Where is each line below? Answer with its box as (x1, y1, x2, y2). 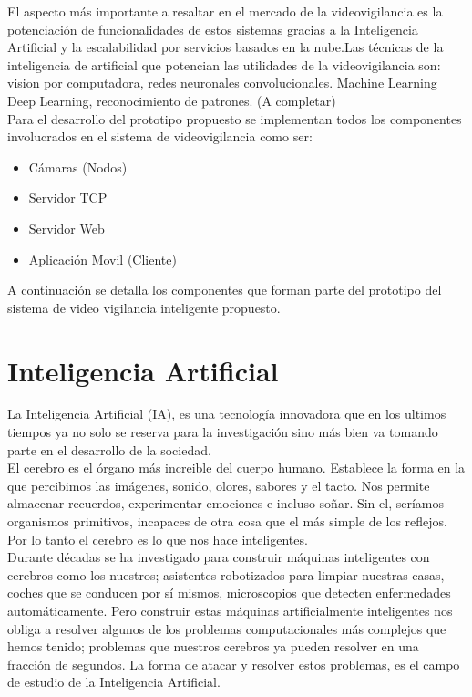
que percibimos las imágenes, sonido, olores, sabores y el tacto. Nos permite (7, 475, 430, 494)
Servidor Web (28, 218, 105, 237)
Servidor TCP (28, 188, 108, 207)
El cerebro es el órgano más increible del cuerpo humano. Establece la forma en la (7, 458, 466, 477)
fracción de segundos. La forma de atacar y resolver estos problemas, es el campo (7, 654, 460, 673)
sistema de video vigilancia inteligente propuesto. (7, 297, 281, 317)
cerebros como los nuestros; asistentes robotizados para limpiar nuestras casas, (7, 565, 445, 584)
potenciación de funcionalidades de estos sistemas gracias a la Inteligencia (7, 19, 418, 38)
